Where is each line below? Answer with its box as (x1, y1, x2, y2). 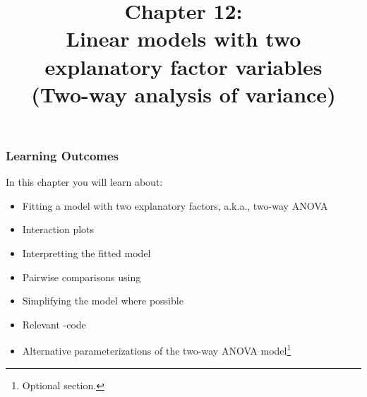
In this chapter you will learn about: (6, 174, 163, 189)
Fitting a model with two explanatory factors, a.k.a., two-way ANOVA (22, 198, 328, 213)
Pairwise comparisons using (22, 269, 141, 284)
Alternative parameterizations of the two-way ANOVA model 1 (22, 341, 291, 358)
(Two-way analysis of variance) (31, 79, 336, 108)
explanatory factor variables (44, 52, 323, 81)
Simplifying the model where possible (22, 293, 183, 308)
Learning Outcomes (6, 146, 119, 164)
